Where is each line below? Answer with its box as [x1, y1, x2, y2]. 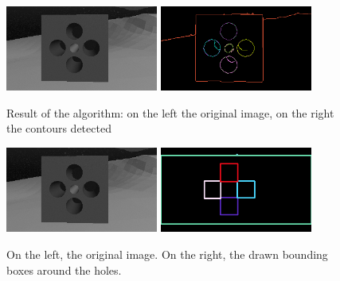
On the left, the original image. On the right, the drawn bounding [6, 245, 328, 262]
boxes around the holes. [6, 261, 122, 278]
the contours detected [6, 120, 111, 137]
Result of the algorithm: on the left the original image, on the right [6, 104, 334, 121]
